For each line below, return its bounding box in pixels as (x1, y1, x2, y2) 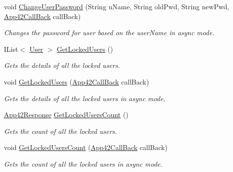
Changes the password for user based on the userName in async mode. (4, 27, 214, 38)
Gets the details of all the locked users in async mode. (4, 93, 166, 103)
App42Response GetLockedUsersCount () (4, 109, 129, 120)
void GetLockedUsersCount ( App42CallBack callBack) (4, 142, 168, 152)
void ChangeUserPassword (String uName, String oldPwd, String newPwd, (4, 1, 230, 11)
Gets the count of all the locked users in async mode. (4, 158, 163, 169)
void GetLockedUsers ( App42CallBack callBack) (4, 76, 149, 86)
